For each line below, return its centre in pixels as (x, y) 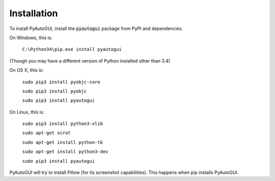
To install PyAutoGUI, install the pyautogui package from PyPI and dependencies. (96, 28)
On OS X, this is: (26, 70)
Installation (34, 13)
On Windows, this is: (31, 38)
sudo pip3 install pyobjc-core (61, 82)
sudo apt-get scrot (46, 133)
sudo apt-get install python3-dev (65, 152)
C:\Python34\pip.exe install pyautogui (72, 49)
